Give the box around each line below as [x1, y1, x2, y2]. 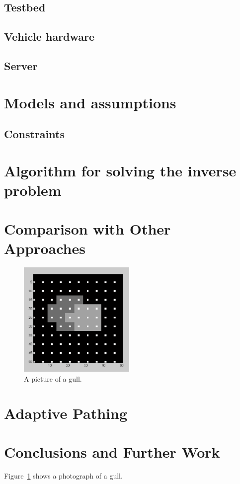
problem [4, 179, 62, 200]
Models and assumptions [4, 92, 176, 112]
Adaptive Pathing [4, 403, 127, 423]
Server [4, 58, 38, 73]
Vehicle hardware [4, 29, 95, 44]
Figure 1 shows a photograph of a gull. [4, 471, 123, 481]
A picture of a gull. [24, 374, 82, 384]
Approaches [4, 238, 85, 258]
